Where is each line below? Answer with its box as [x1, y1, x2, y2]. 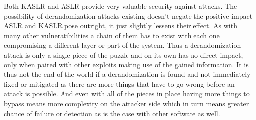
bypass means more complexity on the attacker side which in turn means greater [4, 98, 249, 108]
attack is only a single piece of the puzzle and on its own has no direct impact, [4, 49, 243, 60]
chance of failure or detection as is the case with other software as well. [4, 108, 220, 118]
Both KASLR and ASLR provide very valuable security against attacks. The [4, 1, 237, 11]
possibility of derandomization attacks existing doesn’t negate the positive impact [4, 10, 253, 21]
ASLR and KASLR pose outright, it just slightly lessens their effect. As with [4, 20, 237, 31]
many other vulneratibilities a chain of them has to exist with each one [4, 30, 220, 40]
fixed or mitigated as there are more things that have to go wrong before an [4, 78, 235, 89]
